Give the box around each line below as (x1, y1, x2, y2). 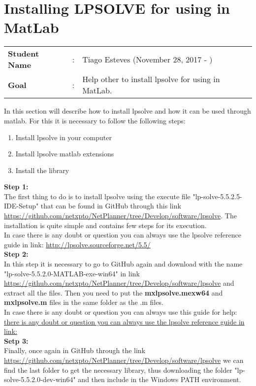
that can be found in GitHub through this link (40, 201, 181, 211)
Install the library (15, 165, 69, 175)
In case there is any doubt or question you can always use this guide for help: (4, 307, 237, 317)
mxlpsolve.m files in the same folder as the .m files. (4, 297, 163, 307)
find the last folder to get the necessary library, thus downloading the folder (4, 364, 232, 375)
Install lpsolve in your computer (15, 132, 112, 142)
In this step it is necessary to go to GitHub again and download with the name (4, 259, 243, 269)
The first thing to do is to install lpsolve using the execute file (4, 191, 191, 201)
